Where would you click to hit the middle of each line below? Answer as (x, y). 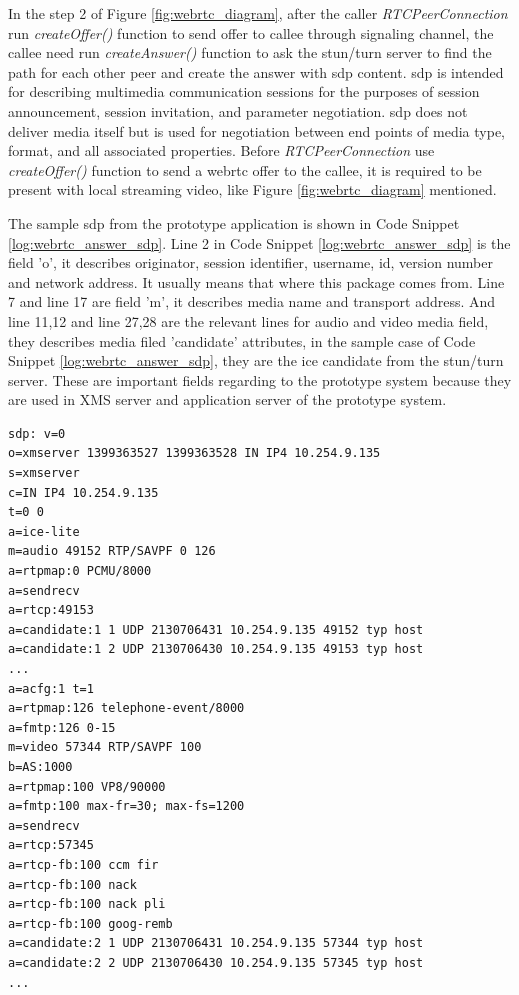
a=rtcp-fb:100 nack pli (87, 904)
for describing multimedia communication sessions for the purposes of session (244, 91)
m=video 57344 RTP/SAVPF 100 (105, 747)
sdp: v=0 (37, 433)
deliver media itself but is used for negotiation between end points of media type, (256, 130)
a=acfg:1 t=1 (51, 688)
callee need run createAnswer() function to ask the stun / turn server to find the (250, 52)
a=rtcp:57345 (51, 845)
